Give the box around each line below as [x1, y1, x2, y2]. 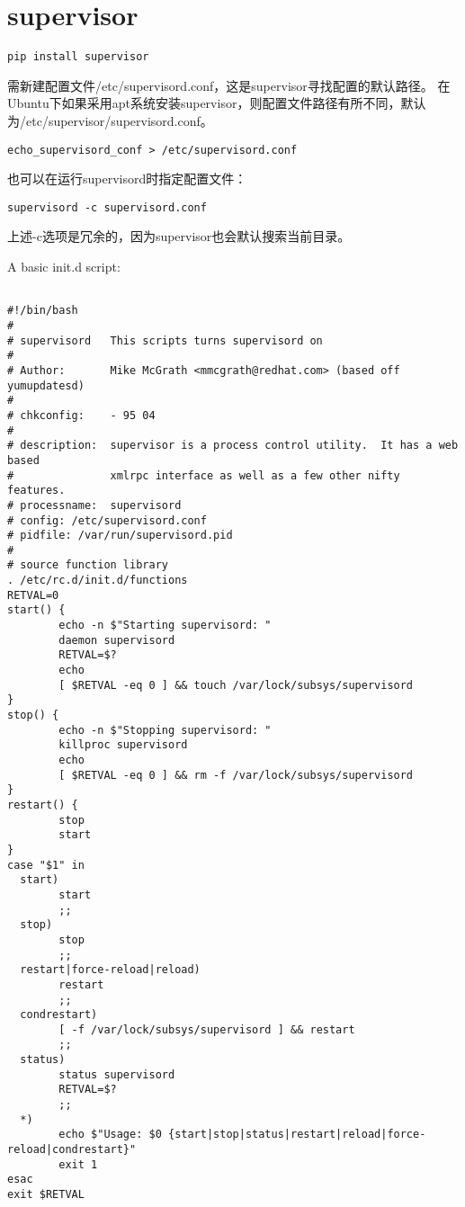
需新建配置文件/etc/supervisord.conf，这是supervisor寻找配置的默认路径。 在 [7, 76, 451, 94]
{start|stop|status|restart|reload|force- [167, 1128, 426, 1141]
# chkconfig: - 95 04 [7, 408, 156, 422]
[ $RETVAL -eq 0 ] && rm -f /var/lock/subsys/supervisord [58, 768, 414, 782]
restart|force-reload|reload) [20, 963, 201, 977]
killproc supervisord [58, 738, 188, 752]
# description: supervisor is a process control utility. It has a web [7, 439, 459, 452]
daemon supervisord [58, 633, 175, 647]
